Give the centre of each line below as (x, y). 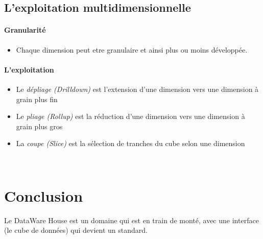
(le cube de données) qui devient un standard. (76, 230)
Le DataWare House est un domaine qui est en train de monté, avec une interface (131, 220)
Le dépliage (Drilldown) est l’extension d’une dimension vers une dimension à (137, 89)
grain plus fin (37, 99)
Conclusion (44, 195)
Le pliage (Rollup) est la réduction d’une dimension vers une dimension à (130, 116)
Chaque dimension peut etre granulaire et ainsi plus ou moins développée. (132, 49)
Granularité (25, 30)
